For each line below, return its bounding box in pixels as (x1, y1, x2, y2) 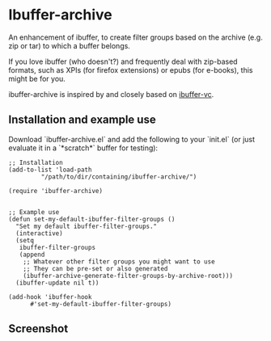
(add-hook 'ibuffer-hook (8, 293, 92, 301)
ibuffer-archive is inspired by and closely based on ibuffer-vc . (8, 89, 214, 99)
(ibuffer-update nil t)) (15, 279, 100, 287)
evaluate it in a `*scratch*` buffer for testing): (8, 143, 159, 153)
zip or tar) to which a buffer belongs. (8, 40, 131, 50)
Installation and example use (8, 113, 156, 127)
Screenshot (8, 322, 69, 336)
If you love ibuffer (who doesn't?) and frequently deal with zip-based (8, 57, 238, 66)
